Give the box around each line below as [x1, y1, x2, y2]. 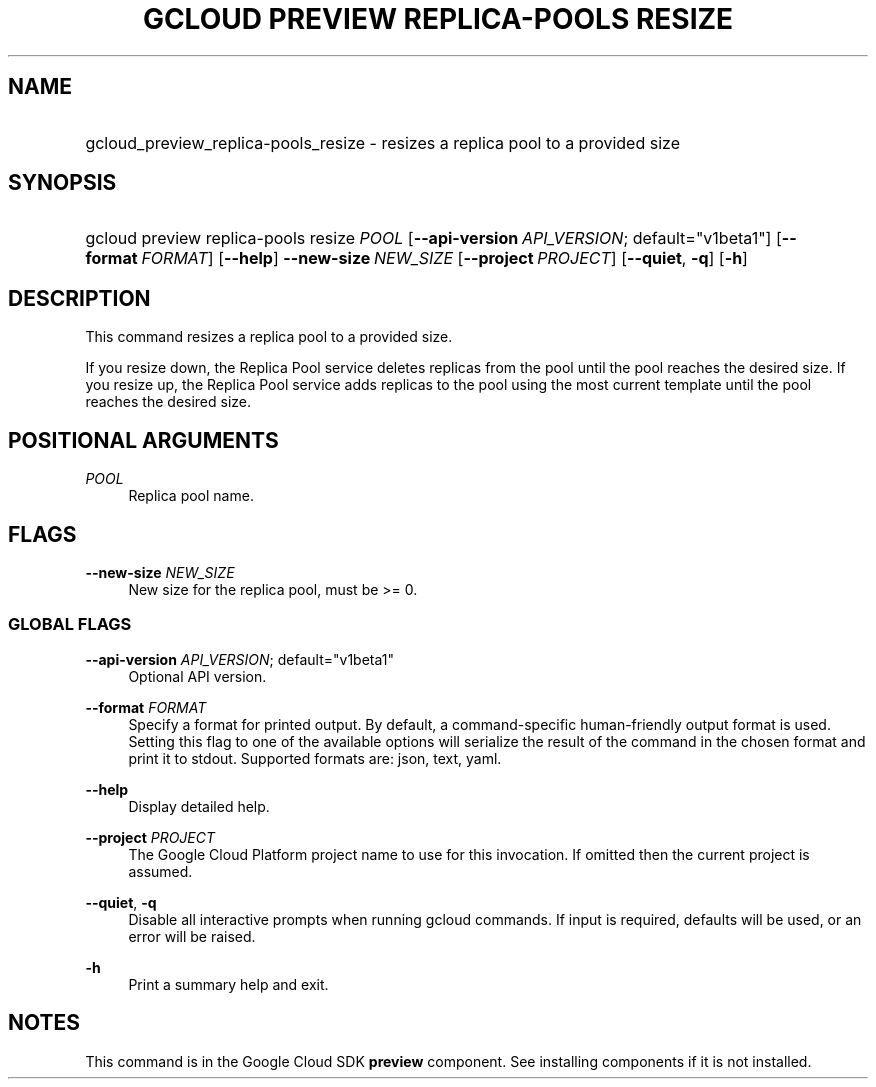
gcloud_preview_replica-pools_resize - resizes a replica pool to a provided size [85, 132, 680, 153]
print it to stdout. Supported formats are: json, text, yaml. [128, 749, 502, 767]
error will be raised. [128, 927, 256, 945]
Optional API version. [128, 667, 267, 685]
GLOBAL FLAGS [8, 614, 132, 635]
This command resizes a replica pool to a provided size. [85, 328, 453, 346]
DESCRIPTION [8, 285, 151, 311]
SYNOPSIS [8, 170, 117, 196]
